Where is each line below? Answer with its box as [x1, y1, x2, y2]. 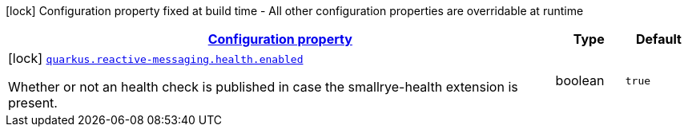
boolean [555, 72, 605, 88]
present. [8, 95, 58, 111]
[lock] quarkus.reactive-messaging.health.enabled [8, 50, 304, 66]
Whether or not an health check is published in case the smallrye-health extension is [8, 79, 518, 95]
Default [635, 31, 682, 47]
